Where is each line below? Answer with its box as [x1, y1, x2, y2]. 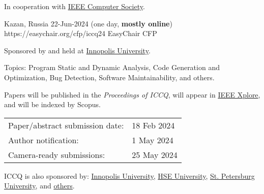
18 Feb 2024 [132, 119, 175, 131]
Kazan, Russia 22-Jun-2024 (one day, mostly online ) [4, 18, 172, 28]
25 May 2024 [132, 148, 178, 160]
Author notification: [8, 134, 79, 146]
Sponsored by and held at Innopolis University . [4, 45, 151, 55]
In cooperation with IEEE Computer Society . [4, 1, 145, 11]
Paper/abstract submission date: [8, 119, 124, 131]
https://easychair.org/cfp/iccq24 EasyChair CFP [4, 28, 157, 39]
